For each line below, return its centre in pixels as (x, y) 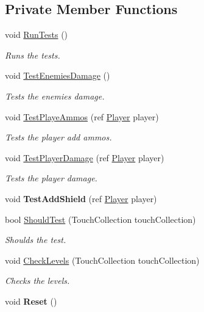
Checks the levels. (37, 281)
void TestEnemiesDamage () (58, 75)
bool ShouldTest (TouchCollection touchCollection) (100, 219)
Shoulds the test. (36, 240)
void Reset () (31, 301)
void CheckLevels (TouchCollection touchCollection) (102, 260)
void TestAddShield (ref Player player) (81, 198)
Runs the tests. (33, 55)
